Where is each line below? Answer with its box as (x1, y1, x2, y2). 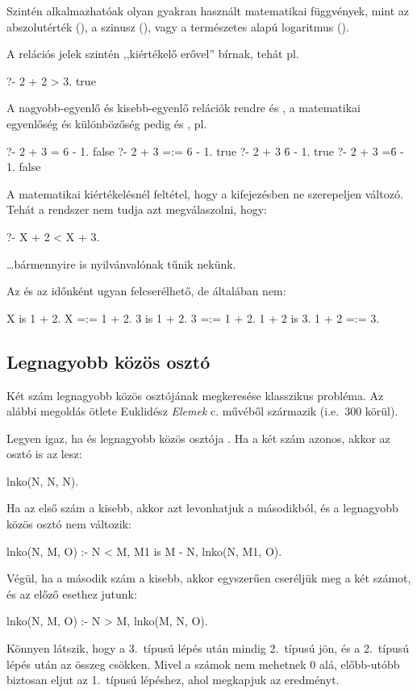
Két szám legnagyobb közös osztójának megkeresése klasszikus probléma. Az (6, 386, 384, 403)
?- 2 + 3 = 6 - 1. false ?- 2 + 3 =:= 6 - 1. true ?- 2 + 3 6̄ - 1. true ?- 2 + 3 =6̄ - (6, 142, 404, 159)
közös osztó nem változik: (6, 516, 131, 532)
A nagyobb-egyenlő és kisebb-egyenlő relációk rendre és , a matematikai (6, 99, 361, 116)
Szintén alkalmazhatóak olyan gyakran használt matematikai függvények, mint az (6, 2, 410, 19)
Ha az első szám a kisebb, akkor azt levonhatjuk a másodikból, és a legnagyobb (6, 499, 398, 516)
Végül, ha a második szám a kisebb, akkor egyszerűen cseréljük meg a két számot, (6, 570, 411, 587)
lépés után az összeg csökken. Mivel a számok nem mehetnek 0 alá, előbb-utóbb (6, 655, 400, 672)
